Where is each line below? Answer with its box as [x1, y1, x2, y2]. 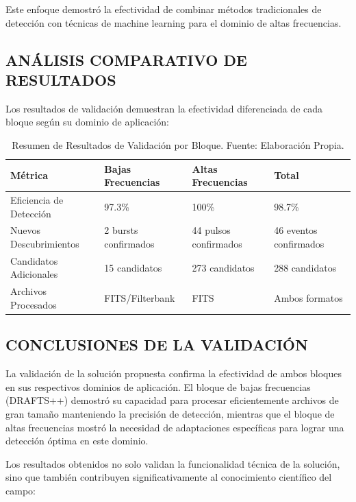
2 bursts [104, 223, 138, 237]
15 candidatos [104, 260, 162, 274]
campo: [5, 483, 36, 497]
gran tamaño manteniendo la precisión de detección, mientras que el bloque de [5, 406, 335, 420]
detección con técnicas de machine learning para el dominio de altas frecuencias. [5, 15, 342, 29]
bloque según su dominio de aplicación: [5, 115, 169, 129]
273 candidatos [192, 260, 255, 274]
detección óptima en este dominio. [5, 433, 149, 448]
